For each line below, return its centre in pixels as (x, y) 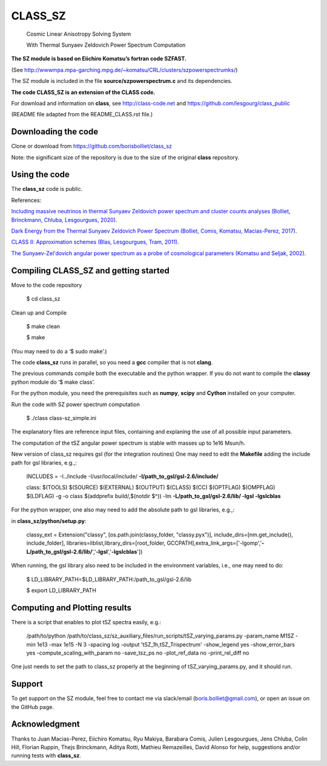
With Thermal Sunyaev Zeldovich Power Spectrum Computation (106, 45)
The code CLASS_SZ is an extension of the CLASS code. (83, 92)
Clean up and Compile (39, 313)
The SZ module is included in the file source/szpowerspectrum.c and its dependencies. (122, 81)
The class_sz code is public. (47, 189)
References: (26, 200)
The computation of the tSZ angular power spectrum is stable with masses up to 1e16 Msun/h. (128, 443)
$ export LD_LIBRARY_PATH (61, 590)
